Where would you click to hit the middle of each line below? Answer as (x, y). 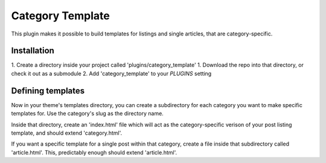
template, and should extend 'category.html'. (67, 133)
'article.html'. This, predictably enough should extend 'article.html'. (94, 152)
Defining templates (48, 91)
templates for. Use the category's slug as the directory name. (88, 114)
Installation (33, 51)
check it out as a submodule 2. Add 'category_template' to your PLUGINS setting (111, 73)
